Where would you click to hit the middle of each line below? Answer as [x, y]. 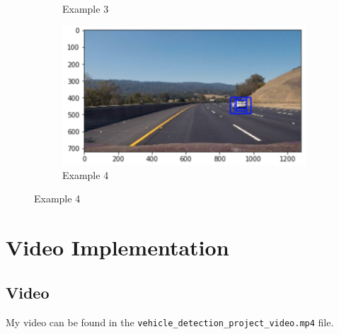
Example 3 [86, 8]
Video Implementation [117, 247]
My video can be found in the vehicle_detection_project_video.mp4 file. [170, 322]
